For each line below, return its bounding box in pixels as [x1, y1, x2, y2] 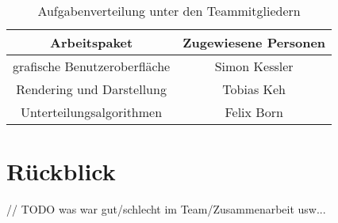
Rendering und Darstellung [16, 80, 167, 98]
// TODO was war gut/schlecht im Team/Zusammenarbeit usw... [6, 201, 326, 217]
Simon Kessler [214, 57, 294, 75]
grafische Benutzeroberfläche [13, 57, 171, 75]
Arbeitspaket [50, 33, 133, 51]
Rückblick [6, 155, 116, 187]
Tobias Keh [222, 80, 286, 98]
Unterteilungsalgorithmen [21, 103, 163, 121]
